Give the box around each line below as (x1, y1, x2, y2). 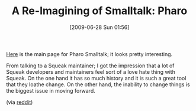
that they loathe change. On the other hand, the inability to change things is (6, 81, 191, 88)
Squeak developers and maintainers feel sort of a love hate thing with (6, 68, 176, 75)
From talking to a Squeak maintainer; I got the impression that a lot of (6, 62, 175, 69)
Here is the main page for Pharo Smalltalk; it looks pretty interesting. (6, 50, 173, 57)
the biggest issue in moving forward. (6, 87, 96, 94)
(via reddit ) (6, 99, 33, 106)
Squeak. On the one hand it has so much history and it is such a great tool (6, 74, 187, 81)
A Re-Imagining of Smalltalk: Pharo (11, 4, 188, 18)
